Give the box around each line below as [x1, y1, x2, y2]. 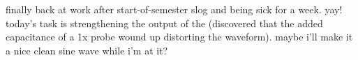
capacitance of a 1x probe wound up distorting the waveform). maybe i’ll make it [6, 29, 353, 44]
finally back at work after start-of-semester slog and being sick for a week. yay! [6, 2, 343, 16]
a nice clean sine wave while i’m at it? [6, 43, 168, 57]
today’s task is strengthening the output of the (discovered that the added [6, 15, 323, 30]
